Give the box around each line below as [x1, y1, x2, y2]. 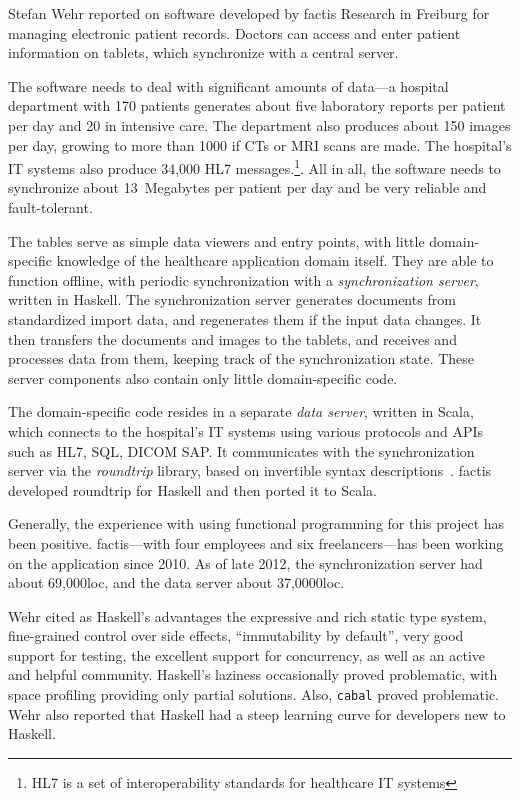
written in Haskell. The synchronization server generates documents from [8, 289, 456, 310]
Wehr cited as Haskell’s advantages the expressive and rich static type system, [8, 605, 487, 626]
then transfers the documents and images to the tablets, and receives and [8, 328, 457, 349]
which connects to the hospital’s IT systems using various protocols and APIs [8, 420, 484, 441]
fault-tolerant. [8, 197, 93, 217]
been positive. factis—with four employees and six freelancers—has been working [8, 532, 504, 553]
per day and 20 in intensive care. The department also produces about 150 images [8, 114, 511, 135]
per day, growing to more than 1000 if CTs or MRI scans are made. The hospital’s [8, 134, 512, 155]
